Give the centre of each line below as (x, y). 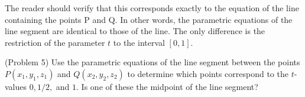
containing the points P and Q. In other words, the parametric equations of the (149, 19)
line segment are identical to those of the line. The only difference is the (135, 31)
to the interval (139, 42)
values (16, 86)
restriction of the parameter (55, 42)
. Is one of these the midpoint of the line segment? (167, 86)
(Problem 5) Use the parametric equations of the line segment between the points (152, 62)
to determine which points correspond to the (208, 73)
